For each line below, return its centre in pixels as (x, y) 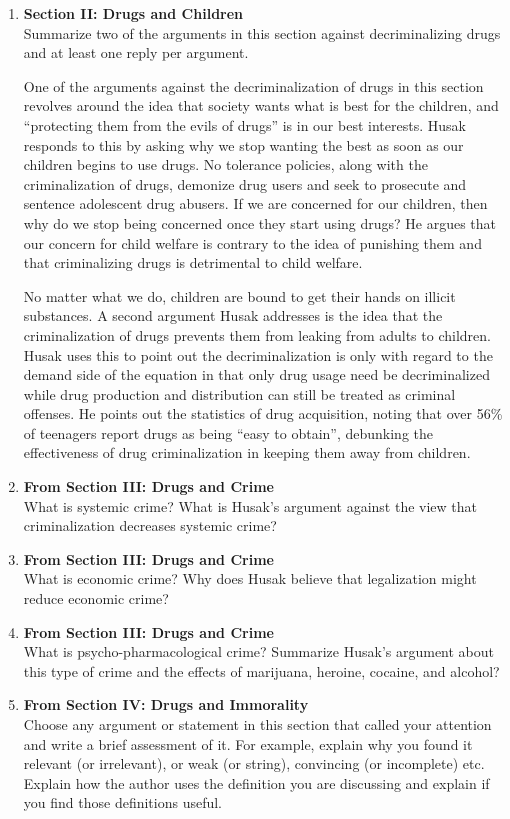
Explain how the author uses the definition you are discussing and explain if (256, 782)
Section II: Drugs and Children (133, 13)
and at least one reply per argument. (136, 52)
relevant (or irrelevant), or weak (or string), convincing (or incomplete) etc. (254, 763)
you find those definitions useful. (123, 802)
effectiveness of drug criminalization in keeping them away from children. (247, 452)
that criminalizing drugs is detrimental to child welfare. (193, 262)
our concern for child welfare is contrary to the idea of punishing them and (252, 242)
